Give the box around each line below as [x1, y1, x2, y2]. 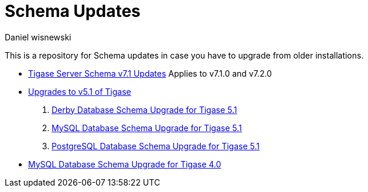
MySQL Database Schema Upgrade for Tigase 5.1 [52, 122, 242, 133]
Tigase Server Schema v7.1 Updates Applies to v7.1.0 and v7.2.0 [28, 68, 272, 78]
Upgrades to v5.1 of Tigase [28, 86, 131, 97]
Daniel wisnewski [5, 32, 71, 42]
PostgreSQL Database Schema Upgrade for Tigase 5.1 [52, 140, 260, 151]
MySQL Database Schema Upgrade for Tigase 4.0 [28, 159, 222, 169]
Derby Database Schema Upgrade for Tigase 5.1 [52, 104, 237, 115]
